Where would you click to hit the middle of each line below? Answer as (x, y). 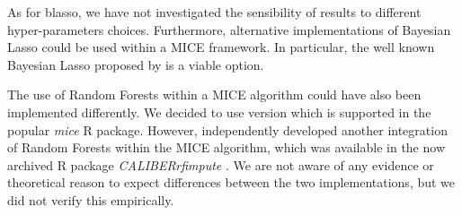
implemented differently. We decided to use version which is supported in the (219, 112)
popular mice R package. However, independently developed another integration (227, 129)
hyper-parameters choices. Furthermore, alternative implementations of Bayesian (229, 29)
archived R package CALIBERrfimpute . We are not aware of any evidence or (221, 164)
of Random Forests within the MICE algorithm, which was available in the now (227, 147)
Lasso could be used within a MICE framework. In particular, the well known (221, 47)
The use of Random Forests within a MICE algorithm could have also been (214, 95)
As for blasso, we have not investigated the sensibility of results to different (214, 12)
